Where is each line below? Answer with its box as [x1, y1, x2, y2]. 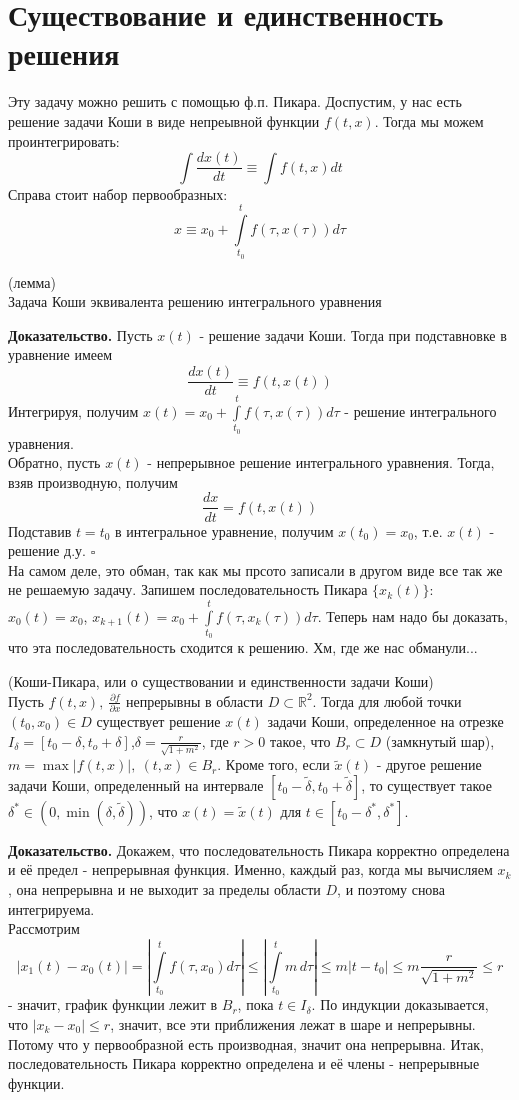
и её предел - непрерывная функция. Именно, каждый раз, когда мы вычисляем [8, 859, 493, 880]
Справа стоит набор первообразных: [8, 183, 228, 204]
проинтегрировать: [8, 130, 120, 151]
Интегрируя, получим [8, 400, 139, 421]
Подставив [8, 520, 72, 541]
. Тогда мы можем [374, 110, 484, 131]
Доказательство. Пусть [8, 324, 153, 345]
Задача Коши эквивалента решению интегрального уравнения [8, 291, 382, 312]
